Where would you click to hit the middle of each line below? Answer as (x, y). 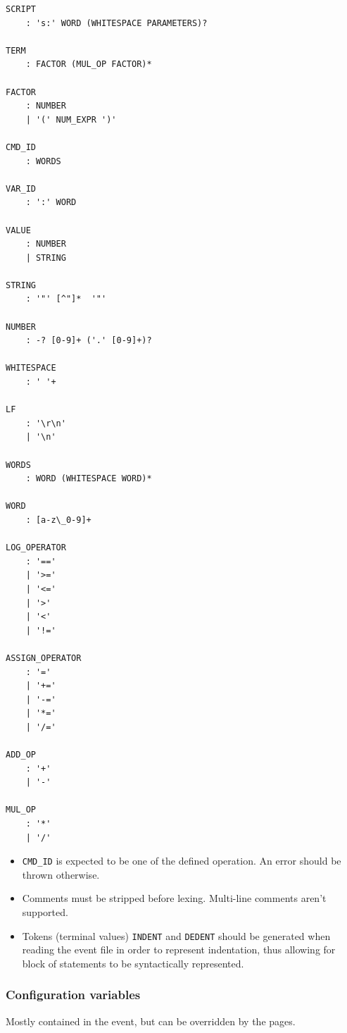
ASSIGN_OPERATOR (44, 658)
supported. (45, 912)
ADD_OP (21, 755)
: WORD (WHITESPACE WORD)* (89, 479)
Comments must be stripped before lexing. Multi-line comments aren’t (174, 898)
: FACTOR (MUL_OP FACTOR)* (89, 64)
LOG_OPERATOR (36, 548)
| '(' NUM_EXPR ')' (71, 119)
